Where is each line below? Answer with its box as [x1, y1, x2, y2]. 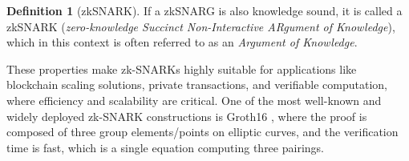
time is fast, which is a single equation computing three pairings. [6, 139, 324, 155]
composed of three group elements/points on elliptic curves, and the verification [6, 123, 399, 140]
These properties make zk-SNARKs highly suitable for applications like [6, 60, 357, 77]
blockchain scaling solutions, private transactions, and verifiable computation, [6, 76, 387, 93]
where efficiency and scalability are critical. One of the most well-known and [6, 91, 382, 108]
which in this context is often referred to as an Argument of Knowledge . [6, 34, 358, 50]
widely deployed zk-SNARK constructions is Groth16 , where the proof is [6, 107, 367, 124]
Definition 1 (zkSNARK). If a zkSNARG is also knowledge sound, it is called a [6, 2, 403, 18]
